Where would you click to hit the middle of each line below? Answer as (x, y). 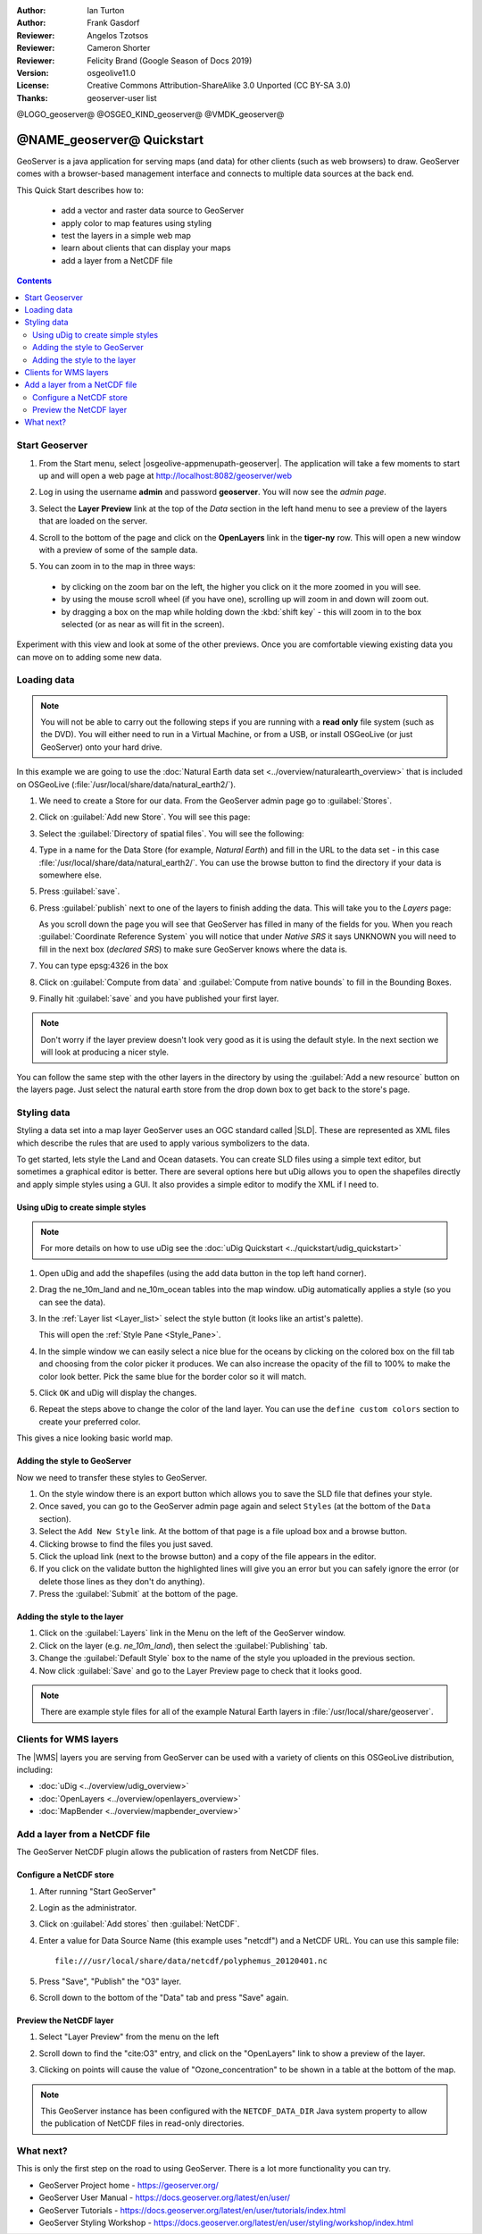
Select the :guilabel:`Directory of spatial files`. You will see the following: (171, 833)
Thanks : (32, 97)
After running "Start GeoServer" (97, 1891)
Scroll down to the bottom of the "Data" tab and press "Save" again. (164, 1998)
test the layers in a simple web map (126, 235)
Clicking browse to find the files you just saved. (126, 1544)
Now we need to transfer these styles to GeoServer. (112, 1477)
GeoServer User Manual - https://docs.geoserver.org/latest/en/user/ (164, 2197)
